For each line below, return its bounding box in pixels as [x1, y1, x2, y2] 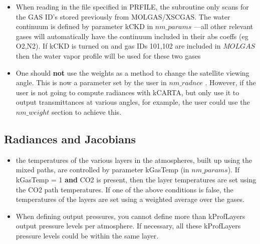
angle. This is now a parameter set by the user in [16, 77, 167, 88]
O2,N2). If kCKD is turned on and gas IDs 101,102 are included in [16, 41, 221, 51]
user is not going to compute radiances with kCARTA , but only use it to [16, 87, 239, 97]
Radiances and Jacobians [4, 131, 136, 146]
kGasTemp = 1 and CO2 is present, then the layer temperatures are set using [16, 174, 256, 184]
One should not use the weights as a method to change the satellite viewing [16, 67, 249, 78]
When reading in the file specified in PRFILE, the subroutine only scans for [16, 2, 249, 12]
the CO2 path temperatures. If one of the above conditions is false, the [16, 184, 233, 194]
